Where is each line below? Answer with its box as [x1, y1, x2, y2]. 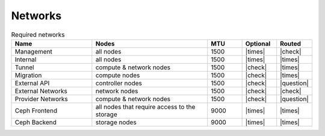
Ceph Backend [14, 118, 57, 126]
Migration [14, 71, 42, 79]
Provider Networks [14, 94, 69, 103]
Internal [14, 55, 37, 63]
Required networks [11, 30, 66, 39]
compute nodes [95, 71, 140, 79]
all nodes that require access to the [95, 102, 196, 111]
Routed [280, 39, 301, 48]
